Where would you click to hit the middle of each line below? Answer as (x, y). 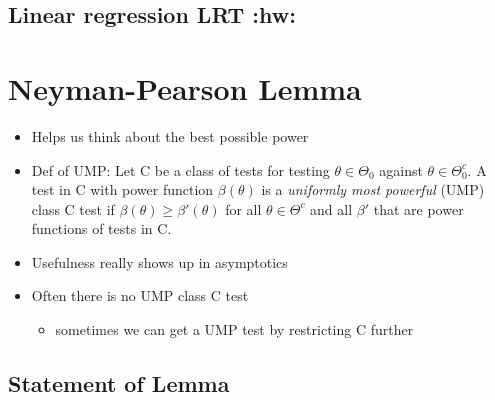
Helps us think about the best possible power (170, 135)
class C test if (73, 208)
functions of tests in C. (101, 228)
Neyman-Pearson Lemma (185, 87)
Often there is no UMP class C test (140, 295)
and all (331, 208)
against (401, 169)
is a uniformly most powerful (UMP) (373, 189)
